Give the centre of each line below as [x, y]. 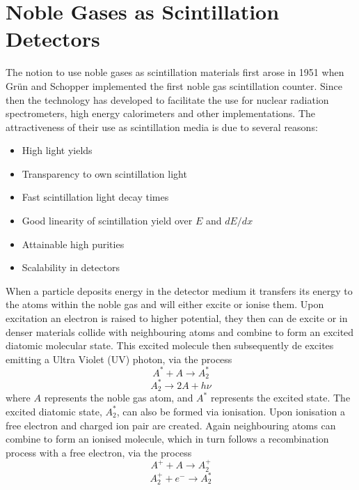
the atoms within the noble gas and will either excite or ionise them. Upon [165, 304]
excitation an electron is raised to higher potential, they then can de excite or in [177, 318]
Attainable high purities [73, 244]
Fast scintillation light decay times [95, 197]
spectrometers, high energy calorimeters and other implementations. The [161, 113]
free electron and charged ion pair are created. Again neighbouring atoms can [171, 425]
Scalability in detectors [71, 267]
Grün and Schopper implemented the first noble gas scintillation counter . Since [174, 85]
